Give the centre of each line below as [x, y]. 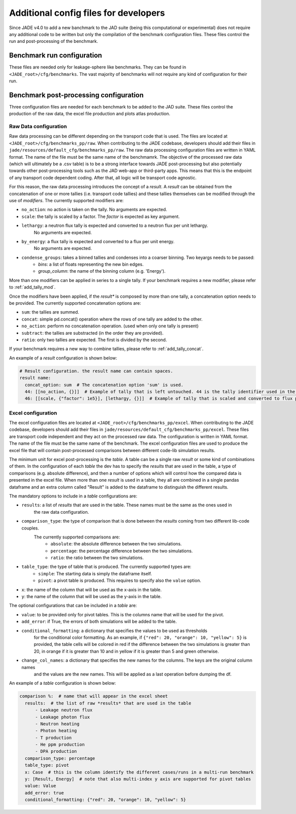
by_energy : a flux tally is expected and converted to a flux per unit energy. [98, 241]
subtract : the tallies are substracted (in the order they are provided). [92, 333]
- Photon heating [56, 731]
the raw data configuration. [61, 512]
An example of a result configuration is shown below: [63, 358]
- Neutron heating [57, 724]
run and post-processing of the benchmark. [54, 41]
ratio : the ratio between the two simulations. [97, 558]
